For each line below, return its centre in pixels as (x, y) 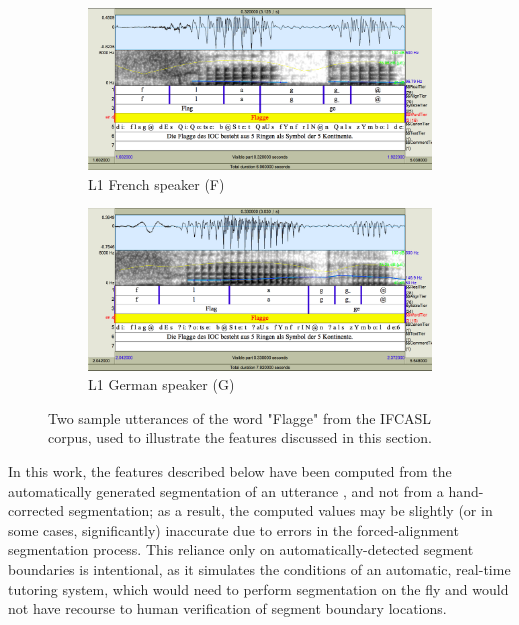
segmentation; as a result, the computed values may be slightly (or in (280, 510)
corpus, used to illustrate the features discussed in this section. (240, 437)
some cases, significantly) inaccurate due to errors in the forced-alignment (233, 529)
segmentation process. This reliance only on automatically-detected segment (241, 549)
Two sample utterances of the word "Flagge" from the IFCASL (240, 417)
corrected (36, 510)
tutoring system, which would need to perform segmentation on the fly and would (258, 588)
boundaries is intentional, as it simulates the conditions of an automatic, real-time (259, 569)
